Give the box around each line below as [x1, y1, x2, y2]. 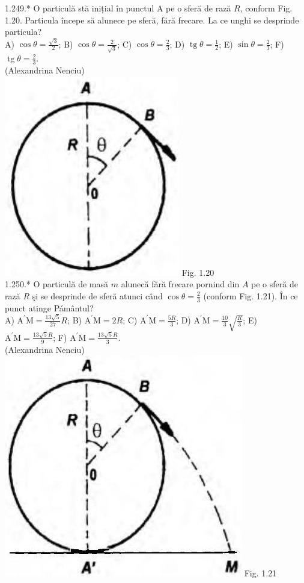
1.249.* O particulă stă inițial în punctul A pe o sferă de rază [5, 2, 231, 14]
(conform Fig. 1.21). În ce [203, 289, 298, 302]
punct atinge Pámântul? [5, 301, 94, 314]
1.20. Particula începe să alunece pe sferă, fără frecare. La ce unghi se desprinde [5, 13, 299, 26]
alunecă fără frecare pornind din [121, 278, 240, 290]
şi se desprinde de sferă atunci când [32, 289, 163, 302]
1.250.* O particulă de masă [5, 278, 109, 290]
